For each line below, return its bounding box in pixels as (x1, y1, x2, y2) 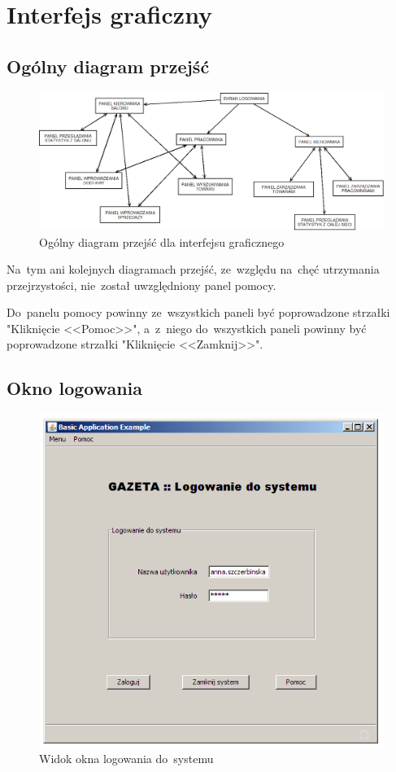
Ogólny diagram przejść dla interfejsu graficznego (39, 233, 285, 250)
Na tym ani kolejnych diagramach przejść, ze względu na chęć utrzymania (7, 261, 380, 278)
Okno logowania (7, 375, 143, 401)
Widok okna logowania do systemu (39, 749, 214, 766)
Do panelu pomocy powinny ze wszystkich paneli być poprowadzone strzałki (7, 304, 390, 321)
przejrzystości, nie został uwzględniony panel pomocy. (7, 276, 276, 293)
